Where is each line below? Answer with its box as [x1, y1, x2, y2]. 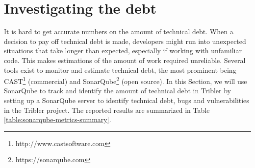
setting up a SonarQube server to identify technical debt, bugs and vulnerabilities [4, 95, 249, 105]
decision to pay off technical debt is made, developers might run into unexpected [4, 36, 246, 46]
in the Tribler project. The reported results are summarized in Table [4, 105, 210, 115]
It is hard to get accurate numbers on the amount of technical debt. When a [4, 26, 233, 37]
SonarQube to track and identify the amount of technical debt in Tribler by [4, 85, 231, 96]
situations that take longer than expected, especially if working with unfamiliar [4, 45, 242, 56]
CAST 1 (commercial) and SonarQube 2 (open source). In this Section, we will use [4, 75, 247, 86]
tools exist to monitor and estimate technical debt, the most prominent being [4, 64, 236, 75]
